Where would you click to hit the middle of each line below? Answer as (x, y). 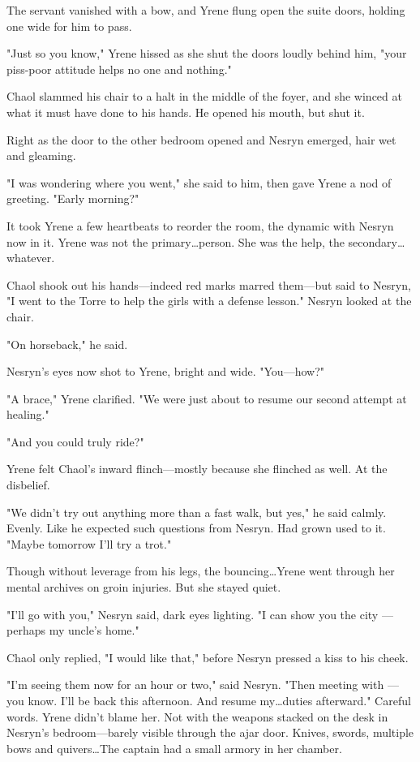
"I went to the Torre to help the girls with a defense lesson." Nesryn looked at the (209, 301)
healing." (28, 414)
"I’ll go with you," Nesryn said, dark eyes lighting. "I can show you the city (193, 614)
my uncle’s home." (94, 630)
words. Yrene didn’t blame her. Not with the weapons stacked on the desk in (197, 716)
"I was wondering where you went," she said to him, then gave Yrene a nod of (199, 182)
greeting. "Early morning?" (73, 198)
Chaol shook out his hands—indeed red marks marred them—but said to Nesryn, (209, 284)
